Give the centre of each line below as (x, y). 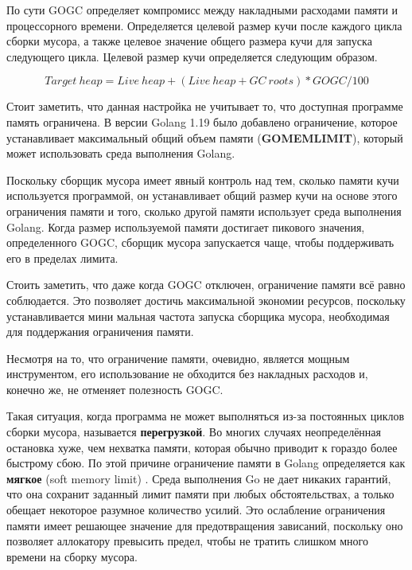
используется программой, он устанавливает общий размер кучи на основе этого (202, 195)
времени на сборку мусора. (72, 556)
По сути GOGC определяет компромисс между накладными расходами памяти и (202, 10)
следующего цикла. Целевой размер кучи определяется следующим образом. (192, 56)
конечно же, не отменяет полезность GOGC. (115, 389)
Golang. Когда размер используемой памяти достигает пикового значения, (186, 226)
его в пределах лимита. (62, 258)
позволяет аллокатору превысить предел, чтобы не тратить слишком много (187, 541)
